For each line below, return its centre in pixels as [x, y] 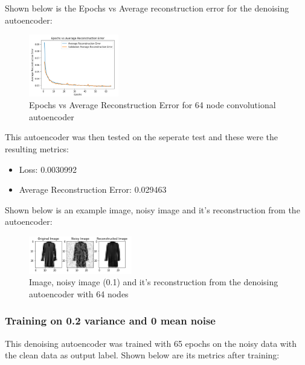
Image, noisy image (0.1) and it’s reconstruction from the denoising [154, 282]
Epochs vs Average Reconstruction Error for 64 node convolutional [152, 105]
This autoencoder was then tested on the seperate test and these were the [142, 137]
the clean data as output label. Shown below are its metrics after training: [142, 355]
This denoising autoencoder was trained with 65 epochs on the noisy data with [151, 343]
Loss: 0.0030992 [48, 169]
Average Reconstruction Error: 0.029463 [93, 189]
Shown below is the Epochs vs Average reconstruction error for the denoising [147, 8]
